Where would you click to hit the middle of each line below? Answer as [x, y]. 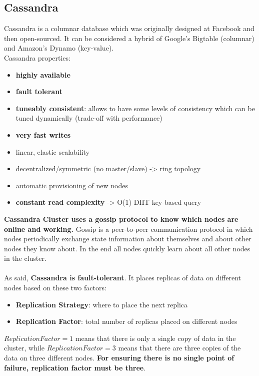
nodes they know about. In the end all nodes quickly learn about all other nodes [127, 248]
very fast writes [43, 134]
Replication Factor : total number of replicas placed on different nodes [126, 321]
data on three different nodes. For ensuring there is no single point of [119, 358]
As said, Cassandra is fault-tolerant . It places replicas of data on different [123, 278]
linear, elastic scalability [52, 151]
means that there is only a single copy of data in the [155, 338]
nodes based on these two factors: [55, 288]
